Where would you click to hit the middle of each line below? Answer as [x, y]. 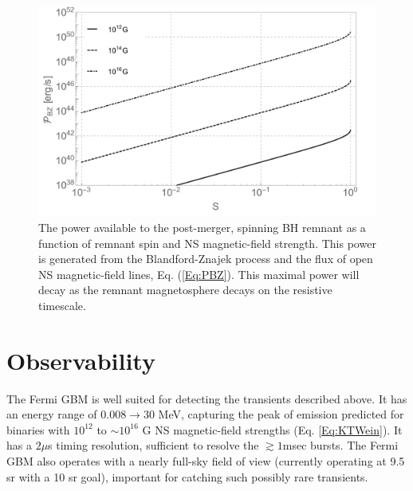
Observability [81, 360]
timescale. [62, 305]
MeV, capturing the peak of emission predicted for [281, 414]
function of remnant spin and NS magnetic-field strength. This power [207, 243]
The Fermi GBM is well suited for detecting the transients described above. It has [207, 398]
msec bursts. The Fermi [340, 445]
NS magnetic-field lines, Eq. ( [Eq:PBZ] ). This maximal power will [199, 274]
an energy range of [52, 414]
